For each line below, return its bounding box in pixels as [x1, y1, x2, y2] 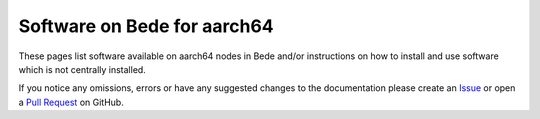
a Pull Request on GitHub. [18, 96, 124, 108]
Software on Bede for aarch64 [18, 15, 274, 37]
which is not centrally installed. [18, 63, 147, 75]
